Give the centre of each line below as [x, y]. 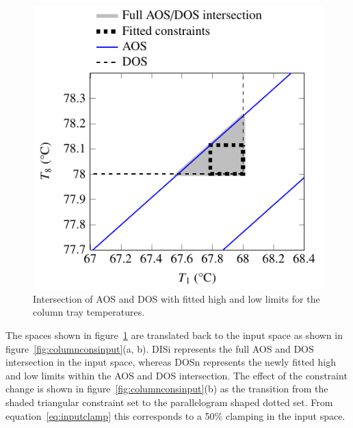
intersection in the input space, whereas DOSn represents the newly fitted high [171, 362]
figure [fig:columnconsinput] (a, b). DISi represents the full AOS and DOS [160, 348]
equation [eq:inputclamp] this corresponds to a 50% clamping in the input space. [175, 415]
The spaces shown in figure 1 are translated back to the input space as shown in [174, 335]
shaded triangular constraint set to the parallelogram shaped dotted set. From [169, 402]
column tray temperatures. [89, 312]
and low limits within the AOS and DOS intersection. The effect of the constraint [176, 375]
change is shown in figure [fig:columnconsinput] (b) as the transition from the [167, 389]
